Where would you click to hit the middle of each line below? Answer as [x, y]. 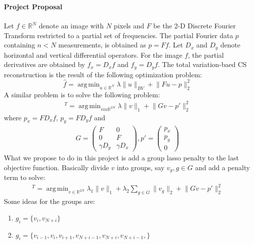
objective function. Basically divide [57, 167]
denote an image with [71, 26]
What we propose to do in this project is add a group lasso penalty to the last [121, 158]
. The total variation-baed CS [202, 64]
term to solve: [25, 177]
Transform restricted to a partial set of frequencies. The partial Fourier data [119, 35]
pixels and [129, 26]
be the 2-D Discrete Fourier [194, 26]
